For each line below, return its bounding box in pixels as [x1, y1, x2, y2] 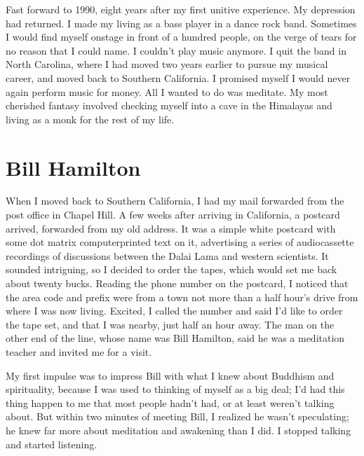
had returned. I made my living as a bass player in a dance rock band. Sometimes [6, 15, 357, 30]
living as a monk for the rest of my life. [6, 111, 175, 126]
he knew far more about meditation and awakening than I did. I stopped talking [6, 422, 351, 437]
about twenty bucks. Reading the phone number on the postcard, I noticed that [6, 276, 349, 291]
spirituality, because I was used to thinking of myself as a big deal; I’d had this [6, 382, 345, 396]
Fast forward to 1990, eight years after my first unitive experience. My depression [6, 2, 356, 16]
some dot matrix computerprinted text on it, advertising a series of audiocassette [6, 235, 354, 249]
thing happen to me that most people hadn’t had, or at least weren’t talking [6, 395, 335, 410]
